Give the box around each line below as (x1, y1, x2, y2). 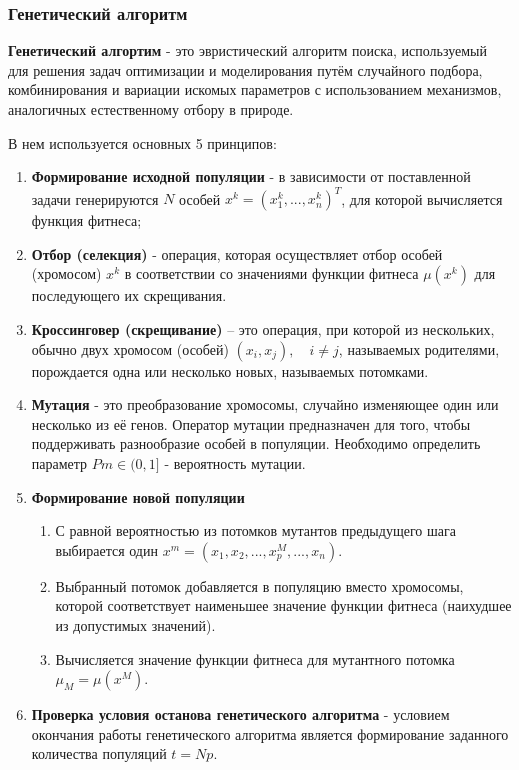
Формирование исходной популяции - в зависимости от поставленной (31, 166, 471, 187)
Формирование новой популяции (31, 486, 245, 507)
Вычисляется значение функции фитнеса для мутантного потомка (55, 648, 455, 669)
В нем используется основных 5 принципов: (8, 132, 277, 153)
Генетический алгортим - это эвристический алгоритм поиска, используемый (8, 40, 488, 61)
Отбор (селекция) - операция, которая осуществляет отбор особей (31, 243, 443, 264)
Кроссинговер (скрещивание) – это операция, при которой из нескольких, (31, 319, 495, 340)
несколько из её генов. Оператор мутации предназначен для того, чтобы (31, 413, 471, 434)
